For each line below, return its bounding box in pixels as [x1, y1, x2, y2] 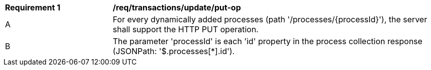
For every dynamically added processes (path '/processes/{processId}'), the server [112, 14, 427, 24]
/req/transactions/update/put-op [112, 2, 241, 12]
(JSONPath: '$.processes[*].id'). [112, 46, 235, 56]
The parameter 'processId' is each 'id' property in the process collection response [112, 36, 422, 46]
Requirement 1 [5, 2, 60, 12]
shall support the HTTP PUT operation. [112, 24, 258, 34]
